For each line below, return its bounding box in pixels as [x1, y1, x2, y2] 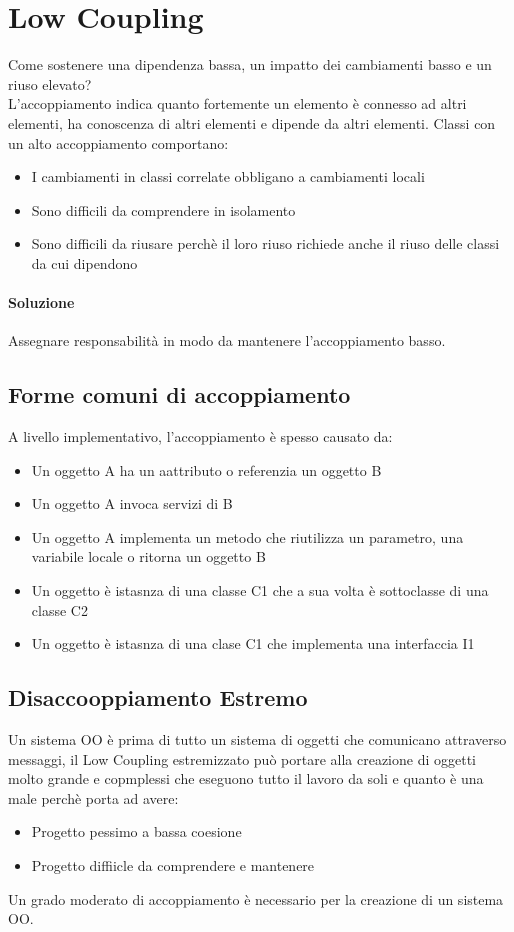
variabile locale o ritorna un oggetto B [31, 546, 266, 567]
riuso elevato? [8, 73, 92, 94]
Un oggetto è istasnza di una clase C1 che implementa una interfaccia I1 [31, 633, 475, 654]
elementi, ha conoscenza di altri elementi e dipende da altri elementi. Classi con [8, 112, 496, 133]
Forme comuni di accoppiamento [8, 379, 351, 410]
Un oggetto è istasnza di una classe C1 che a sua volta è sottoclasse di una [31, 580, 489, 601]
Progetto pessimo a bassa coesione [31, 821, 242, 842]
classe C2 [31, 599, 88, 620]
